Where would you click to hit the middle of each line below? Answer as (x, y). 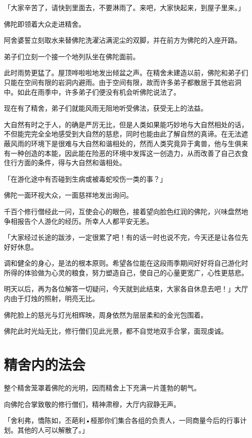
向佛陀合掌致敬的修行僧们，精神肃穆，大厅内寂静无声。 (92, 404)
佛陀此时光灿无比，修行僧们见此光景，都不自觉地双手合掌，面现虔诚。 (116, 331)
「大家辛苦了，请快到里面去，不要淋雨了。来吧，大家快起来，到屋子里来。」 (124, 7)
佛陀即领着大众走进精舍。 (45, 24)
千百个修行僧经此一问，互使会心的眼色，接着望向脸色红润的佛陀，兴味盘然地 (126, 211)
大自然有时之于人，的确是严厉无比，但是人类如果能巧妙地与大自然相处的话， (126, 124)
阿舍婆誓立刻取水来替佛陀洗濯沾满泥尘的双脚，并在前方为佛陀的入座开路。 (123, 40)
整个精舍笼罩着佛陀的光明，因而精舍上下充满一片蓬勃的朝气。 (102, 387)
